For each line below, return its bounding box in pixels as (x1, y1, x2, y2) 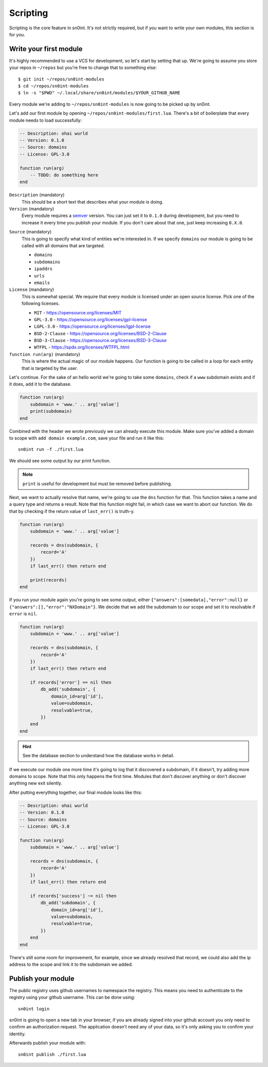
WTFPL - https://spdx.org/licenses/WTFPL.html (34, 344, 130, 350)
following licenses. (21, 300, 60, 306)
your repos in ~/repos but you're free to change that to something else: (9, 65, 157, 71)
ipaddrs (34, 266, 53, 272)
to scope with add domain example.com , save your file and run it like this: (9, 435, 164, 441)
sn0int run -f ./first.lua (18, 447, 84, 452)
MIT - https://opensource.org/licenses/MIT (34, 309, 122, 315)
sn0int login (18, 1006, 50, 1011)
